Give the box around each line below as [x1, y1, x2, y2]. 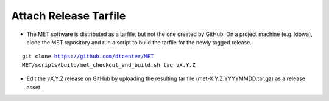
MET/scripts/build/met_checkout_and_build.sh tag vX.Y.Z [22, 61, 196, 68]
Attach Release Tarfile [11, 9, 126, 23]
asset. [26, 83, 42, 91]
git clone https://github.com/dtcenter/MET [22, 53, 154, 60]
